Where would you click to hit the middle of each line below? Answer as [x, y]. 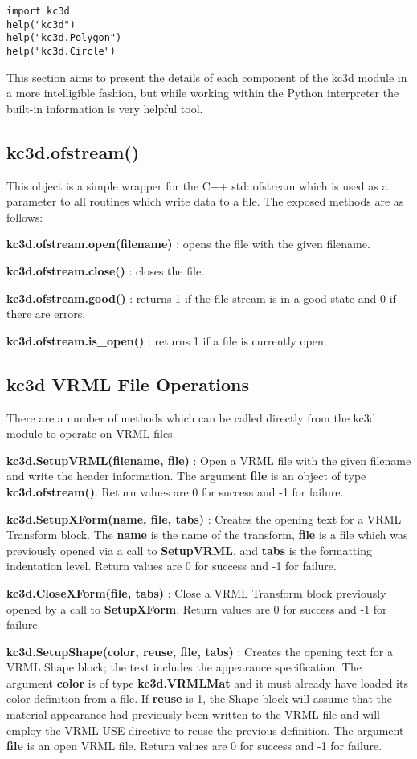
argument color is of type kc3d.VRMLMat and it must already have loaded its [207, 682]
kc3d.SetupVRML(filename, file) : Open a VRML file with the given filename [209, 460]
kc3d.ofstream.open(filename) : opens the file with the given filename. [188, 244]
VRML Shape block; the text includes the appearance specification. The [184, 667]
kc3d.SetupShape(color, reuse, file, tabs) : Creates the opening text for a [200, 651]
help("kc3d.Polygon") [64, 38]
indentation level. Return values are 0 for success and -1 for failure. [172, 566]
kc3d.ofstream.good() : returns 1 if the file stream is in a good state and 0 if [201, 298]
